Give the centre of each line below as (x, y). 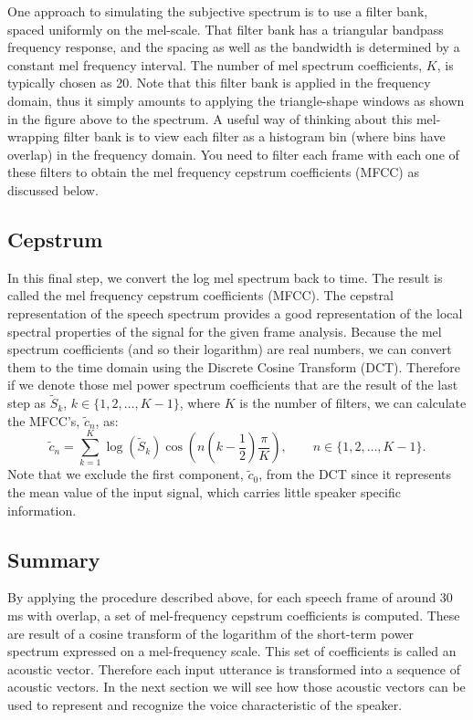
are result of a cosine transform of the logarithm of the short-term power (211, 633)
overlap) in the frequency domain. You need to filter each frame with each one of (233, 154)
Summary (54, 559)
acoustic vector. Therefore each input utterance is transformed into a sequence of (234, 668)
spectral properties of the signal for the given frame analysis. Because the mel (225, 331)
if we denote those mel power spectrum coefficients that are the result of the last (233, 385)
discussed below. (53, 189)
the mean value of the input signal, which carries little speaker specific (204, 492)
